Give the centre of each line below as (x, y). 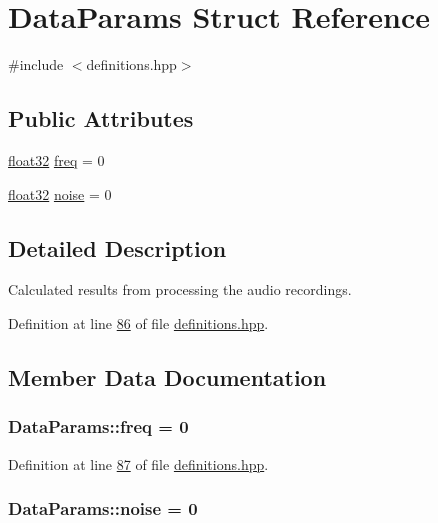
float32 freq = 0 (56, 159)
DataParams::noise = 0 (103, 508)
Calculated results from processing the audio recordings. (180, 289)
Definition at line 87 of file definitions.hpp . (138, 463)
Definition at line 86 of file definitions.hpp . (138, 322)
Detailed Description (117, 247)
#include (36, 64)
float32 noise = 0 (60, 193)
